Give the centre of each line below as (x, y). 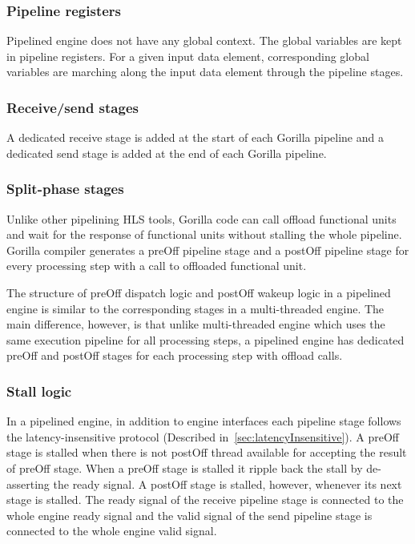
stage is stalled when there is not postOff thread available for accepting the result (207, 452)
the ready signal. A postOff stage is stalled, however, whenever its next (228, 484)
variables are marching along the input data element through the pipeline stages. (205, 72)
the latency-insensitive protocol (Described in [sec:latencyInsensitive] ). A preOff (203, 436)
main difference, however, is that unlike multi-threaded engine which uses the (196, 324)
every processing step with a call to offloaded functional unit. (157, 266)
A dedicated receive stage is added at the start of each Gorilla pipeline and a (195, 137)
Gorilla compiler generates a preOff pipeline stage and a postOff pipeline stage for (208, 250)
